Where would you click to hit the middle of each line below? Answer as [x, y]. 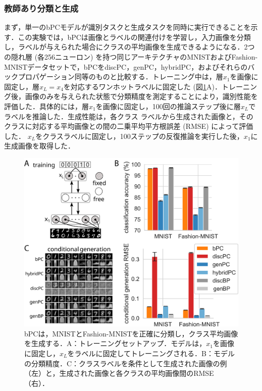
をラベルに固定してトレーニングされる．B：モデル [151, 353]
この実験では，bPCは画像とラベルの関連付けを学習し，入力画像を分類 [134, 37]
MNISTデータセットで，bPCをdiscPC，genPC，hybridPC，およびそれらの [126, 66]
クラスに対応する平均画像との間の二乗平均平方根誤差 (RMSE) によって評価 [129, 126]
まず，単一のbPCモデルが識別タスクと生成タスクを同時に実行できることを [127, 27]
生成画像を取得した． [39, 146]
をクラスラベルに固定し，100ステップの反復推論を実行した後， [140, 136]
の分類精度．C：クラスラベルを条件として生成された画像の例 [126, 363]
